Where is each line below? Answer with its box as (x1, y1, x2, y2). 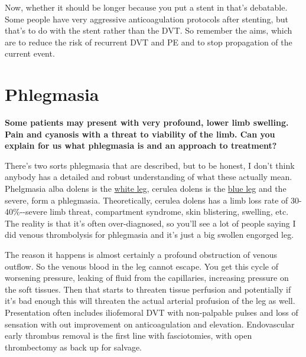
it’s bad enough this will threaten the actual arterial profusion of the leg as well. (5, 294, 295, 307)
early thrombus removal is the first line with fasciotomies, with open (5, 329, 252, 342)
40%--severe (5, 205, 47, 218)
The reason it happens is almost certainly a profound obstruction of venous (5, 248, 278, 261)
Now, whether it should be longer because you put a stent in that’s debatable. (5, 1, 288, 13)
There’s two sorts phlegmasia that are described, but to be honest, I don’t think (5, 159, 295, 171)
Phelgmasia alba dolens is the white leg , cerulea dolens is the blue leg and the (5, 182, 287, 195)
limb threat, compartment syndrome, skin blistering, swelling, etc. (50, 205, 289, 218)
